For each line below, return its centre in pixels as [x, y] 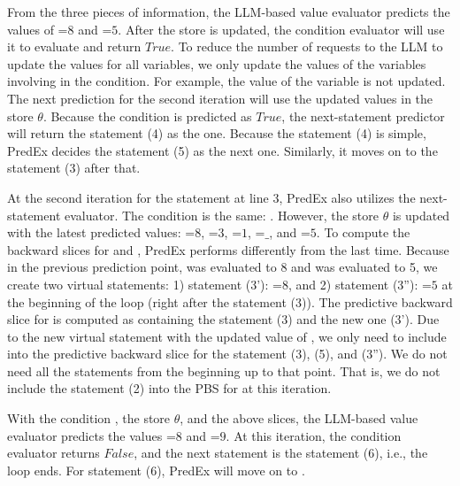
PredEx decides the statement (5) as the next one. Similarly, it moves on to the [222, 150]
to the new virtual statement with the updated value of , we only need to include [227, 336]
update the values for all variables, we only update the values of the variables [217, 63]
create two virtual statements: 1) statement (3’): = [145, 284]
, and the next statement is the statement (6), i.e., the [281, 453]
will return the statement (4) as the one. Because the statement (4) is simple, [217, 133]
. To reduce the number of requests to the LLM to [307, 46]
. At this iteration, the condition [314, 435]
